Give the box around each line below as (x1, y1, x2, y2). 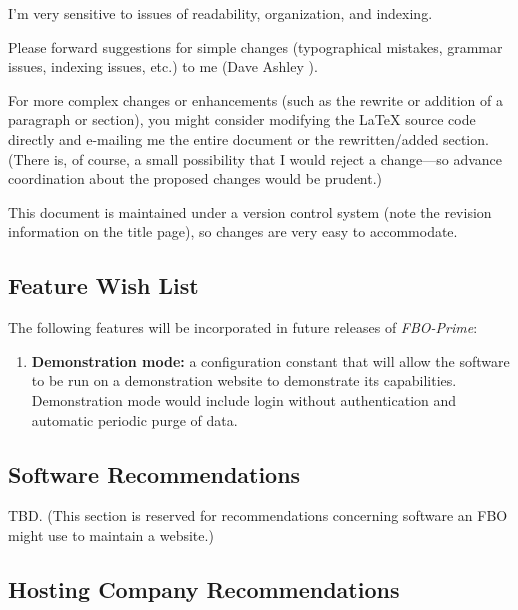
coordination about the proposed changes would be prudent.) (8, 168, 383, 189)
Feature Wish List (8, 270, 199, 301)
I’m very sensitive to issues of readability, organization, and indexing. (8, 3, 433, 23)
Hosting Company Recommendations (8, 573, 400, 604)
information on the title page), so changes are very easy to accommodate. (8, 221, 458, 242)
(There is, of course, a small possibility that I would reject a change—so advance (8, 148, 503, 169)
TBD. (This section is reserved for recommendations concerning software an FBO (8, 505, 508, 526)
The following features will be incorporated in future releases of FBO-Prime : (8, 317, 478, 338)
